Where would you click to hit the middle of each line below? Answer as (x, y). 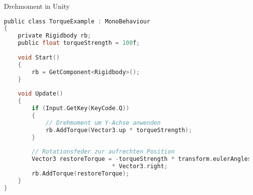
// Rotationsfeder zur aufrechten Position (103, 152)
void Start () (39, 57)
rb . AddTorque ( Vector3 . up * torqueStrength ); (119, 130)
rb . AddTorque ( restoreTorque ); (81, 173)
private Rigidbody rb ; (54, 36)
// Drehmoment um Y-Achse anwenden (103, 123)
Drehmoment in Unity (37, 6)
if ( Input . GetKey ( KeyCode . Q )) (81, 108)
